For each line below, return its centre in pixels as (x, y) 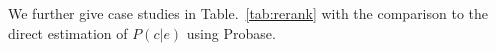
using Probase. (231, 32)
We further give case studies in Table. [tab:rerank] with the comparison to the (248, 13)
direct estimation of (68, 32)
